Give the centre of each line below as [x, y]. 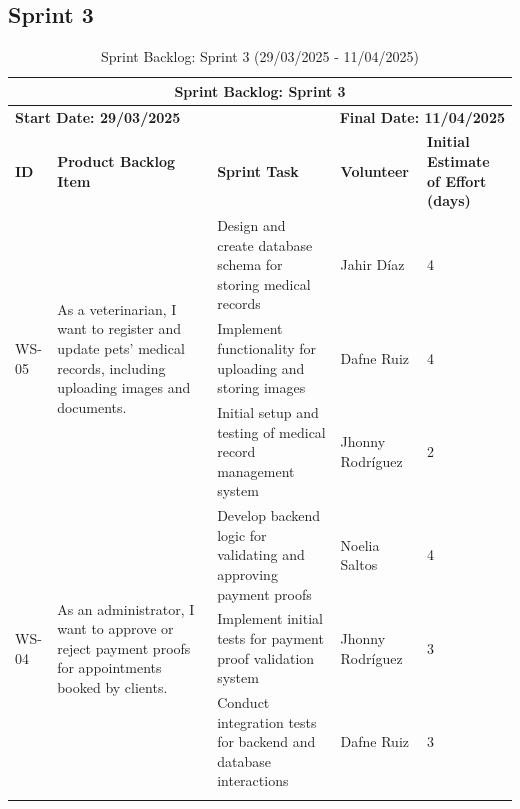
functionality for [267, 347]
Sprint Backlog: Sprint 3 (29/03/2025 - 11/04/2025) [259, 56]
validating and [261, 554]
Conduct [243, 702]
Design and [251, 225]
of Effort [457, 180]
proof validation [266, 657]
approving [247, 573]
